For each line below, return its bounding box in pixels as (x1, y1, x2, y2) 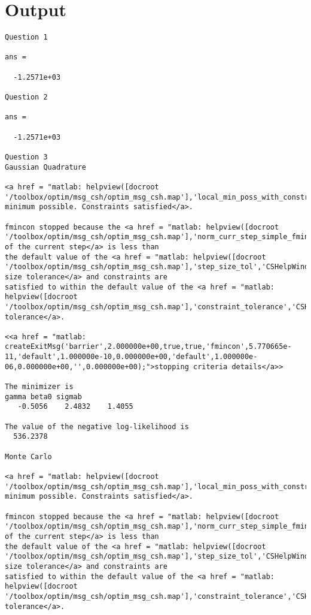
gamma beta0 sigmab (5, 392, 82, 401)
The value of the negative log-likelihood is (5, 422, 189, 431)
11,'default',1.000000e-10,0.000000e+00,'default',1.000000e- (5, 352, 258, 361)
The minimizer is (5, 382, 74, 391)
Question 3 (5, 153, 48, 161)
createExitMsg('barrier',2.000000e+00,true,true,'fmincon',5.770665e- (5, 342, 292, 351)
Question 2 (5, 93, 48, 102)
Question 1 (5, 33, 48, 42)
